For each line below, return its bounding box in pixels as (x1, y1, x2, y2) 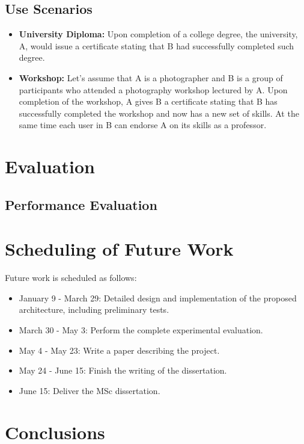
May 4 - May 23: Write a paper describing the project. (19, 344, 220, 356)
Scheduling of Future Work (5, 236, 234, 261)
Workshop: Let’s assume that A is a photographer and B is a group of (19, 71, 283, 84)
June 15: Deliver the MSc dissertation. (19, 384, 160, 396)
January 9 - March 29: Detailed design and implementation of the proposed (19, 291, 297, 304)
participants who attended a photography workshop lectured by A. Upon (19, 83, 288, 96)
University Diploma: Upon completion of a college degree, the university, (19, 28, 298, 40)
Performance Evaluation (5, 195, 157, 214)
